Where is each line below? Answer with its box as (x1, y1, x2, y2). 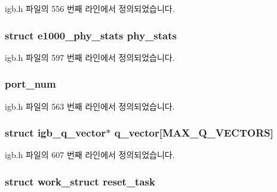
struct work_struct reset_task (5, 174, 155, 188)
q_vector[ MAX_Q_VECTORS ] (114, 125, 273, 140)
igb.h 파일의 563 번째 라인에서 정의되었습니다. (5, 100, 175, 112)
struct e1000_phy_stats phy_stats (5, 27, 177, 42)
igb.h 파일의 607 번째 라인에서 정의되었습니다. (5, 148, 175, 161)
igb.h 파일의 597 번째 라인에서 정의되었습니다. (5, 51, 175, 63)
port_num (5, 76, 56, 91)
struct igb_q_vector (5, 125, 106, 140)
